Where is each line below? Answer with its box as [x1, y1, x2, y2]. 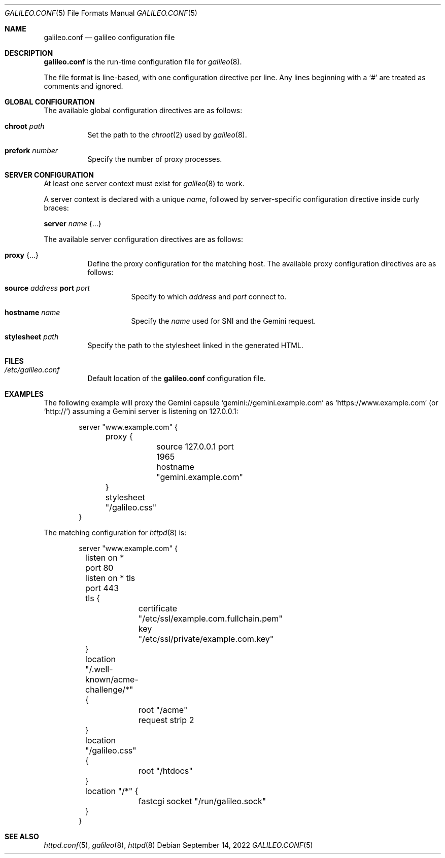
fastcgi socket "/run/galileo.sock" [138, 796, 266, 806]
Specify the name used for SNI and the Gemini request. [131, 317, 316, 325]
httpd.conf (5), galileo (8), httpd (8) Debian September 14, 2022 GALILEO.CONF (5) [44, 841, 313, 849]
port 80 [85, 563, 114, 573]
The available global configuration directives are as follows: [44, 106, 243, 115]
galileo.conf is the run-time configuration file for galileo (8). [44, 57, 242, 66]
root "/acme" [138, 705, 188, 715]
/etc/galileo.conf [5, 365, 60, 374]
